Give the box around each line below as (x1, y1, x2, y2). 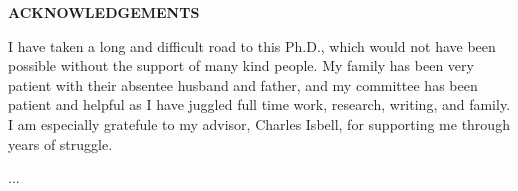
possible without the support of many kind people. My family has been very (8, 55, 474, 76)
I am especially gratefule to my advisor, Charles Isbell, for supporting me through (8, 113, 510, 134)
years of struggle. (8, 133, 113, 154)
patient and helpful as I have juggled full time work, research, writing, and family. (8, 94, 511, 115)
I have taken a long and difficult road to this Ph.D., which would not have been (8, 35, 496, 56)
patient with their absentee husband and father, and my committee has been (8, 74, 478, 95)
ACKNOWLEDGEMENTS (8, 2, 200, 22)
